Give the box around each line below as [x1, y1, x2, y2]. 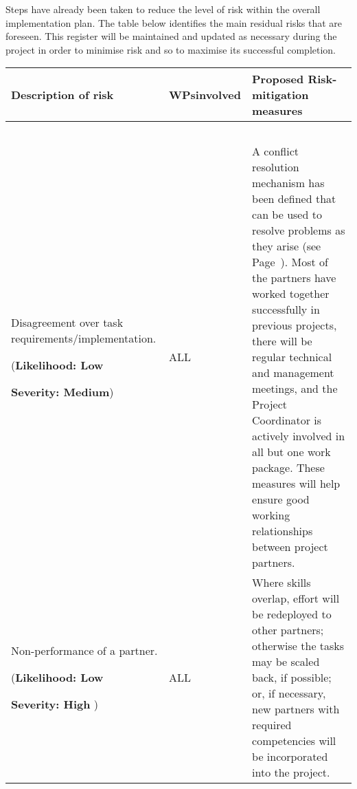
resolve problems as [252, 222, 345, 239]
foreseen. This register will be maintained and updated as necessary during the [5, 29, 337, 43]
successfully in [252, 301, 320, 318]
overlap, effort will [252, 590, 340, 607]
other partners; [252, 622, 324, 638]
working [252, 507, 290, 523]
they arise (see [252, 238, 321, 255]
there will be [252, 333, 312, 349]
